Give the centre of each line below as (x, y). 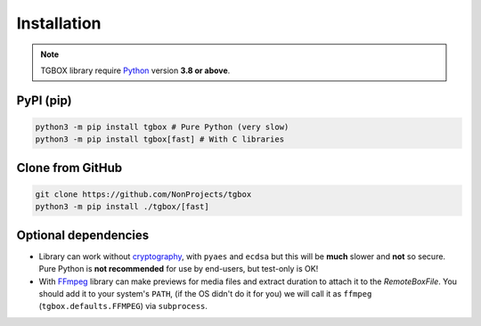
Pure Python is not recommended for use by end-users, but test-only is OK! (179, 269)
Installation (59, 23)
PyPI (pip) (44, 100)
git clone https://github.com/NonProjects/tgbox (143, 194)
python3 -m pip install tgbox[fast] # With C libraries (160, 139)
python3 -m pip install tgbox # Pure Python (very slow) (162, 126)
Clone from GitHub (69, 168)
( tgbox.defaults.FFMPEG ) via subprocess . (123, 306)
